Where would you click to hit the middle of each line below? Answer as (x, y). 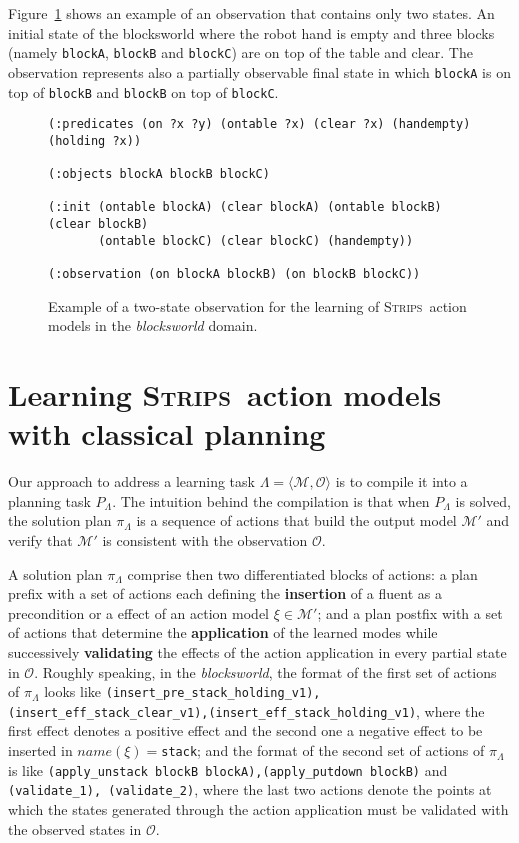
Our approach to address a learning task (131, 481)
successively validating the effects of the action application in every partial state (257, 651)
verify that (40, 540)
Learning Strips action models (225, 394)
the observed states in (75, 828)
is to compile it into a (401, 481)
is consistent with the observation (205, 540)
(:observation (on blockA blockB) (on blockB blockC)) (234, 274)
